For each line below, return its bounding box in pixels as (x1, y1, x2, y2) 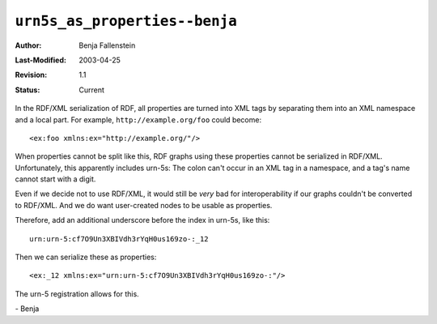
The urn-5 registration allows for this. (15, 288, 139, 299)
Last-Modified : (15, 55, 66, 65)
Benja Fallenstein (78, 40, 136, 50)
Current (78, 85, 105, 95)
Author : (15, 40, 42, 50)
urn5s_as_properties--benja (15, 12, 238, 30)
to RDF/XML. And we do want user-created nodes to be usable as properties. (15, 200, 273, 210)
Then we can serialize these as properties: (15, 252, 157, 262)
